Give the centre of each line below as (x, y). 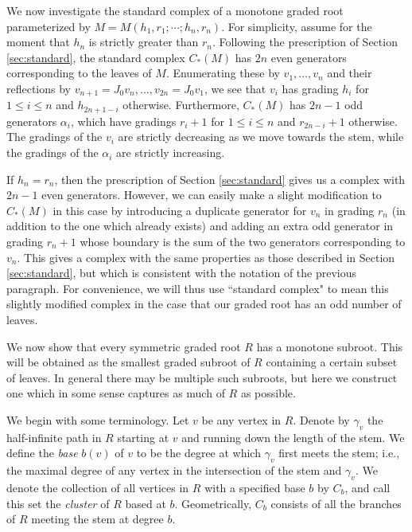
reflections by (39, 88)
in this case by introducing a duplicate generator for (180, 210)
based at (146, 503)
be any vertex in (241, 419)
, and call (367, 487)
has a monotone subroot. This (330, 346)
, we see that (235, 88)
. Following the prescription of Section (305, 42)
